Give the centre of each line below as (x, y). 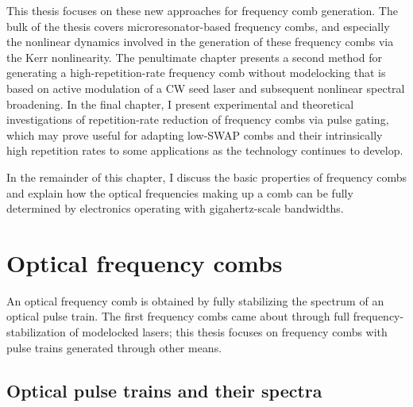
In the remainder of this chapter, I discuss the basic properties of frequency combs (206, 177)
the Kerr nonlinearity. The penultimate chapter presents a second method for (194, 57)
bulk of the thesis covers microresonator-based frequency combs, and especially (198, 26)
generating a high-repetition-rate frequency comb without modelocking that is (196, 73)
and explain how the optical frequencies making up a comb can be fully (180, 192)
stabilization (36, 332)
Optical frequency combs (145, 262)
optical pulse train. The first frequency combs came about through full (178, 316)
